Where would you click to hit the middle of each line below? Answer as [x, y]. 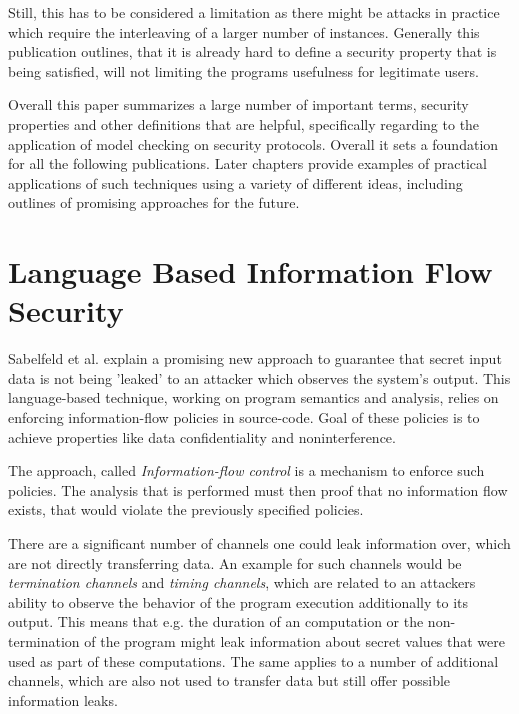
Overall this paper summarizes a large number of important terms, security [238, 104]
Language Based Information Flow [250, 271]
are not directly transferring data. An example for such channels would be [235, 562]
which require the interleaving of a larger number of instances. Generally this [244, 31]
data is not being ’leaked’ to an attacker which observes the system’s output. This [259, 377]
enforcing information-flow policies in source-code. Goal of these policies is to [244, 417]
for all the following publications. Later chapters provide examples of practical [247, 163]
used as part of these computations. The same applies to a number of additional [253, 660]
